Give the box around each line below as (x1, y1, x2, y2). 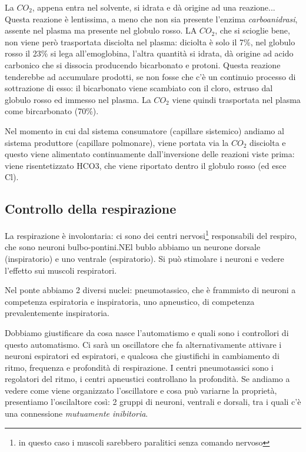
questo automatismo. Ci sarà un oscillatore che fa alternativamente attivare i (5, 338, 282, 350)
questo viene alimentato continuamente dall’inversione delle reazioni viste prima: (5, 148, 295, 160)
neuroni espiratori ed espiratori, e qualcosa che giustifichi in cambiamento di (5, 350, 280, 362)
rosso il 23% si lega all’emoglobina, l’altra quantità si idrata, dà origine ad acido (5, 47, 294, 59)
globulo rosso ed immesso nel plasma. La (5, 93, 151, 105)
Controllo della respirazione (5, 200, 177, 218)
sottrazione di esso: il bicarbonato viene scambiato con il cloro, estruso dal (5, 82, 273, 94)
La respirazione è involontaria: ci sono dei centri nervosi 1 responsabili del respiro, (5, 228, 297, 241)
